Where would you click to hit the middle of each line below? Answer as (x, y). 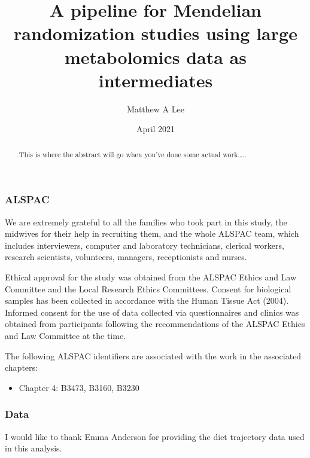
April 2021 (156, 129)
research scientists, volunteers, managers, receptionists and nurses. (126, 257)
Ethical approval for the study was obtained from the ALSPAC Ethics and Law (151, 277)
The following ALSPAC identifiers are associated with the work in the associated (153, 355)
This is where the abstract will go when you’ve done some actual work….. (133, 154)
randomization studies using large (156, 33)
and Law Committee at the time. (65, 335)
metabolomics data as (156, 57)
